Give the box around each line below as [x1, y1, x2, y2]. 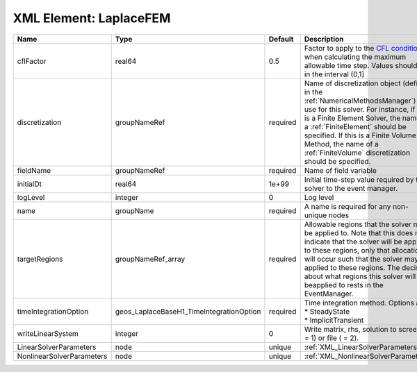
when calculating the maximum [304, 52, 407, 62]
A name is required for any [304, 201, 391, 211]
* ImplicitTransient [304, 315, 364, 325]
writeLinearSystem [17, 328, 79, 338]
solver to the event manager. [304, 183, 398, 193]
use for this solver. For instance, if [304, 104, 416, 114]
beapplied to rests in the [304, 280, 384, 289]
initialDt [17, 179, 42, 189]
